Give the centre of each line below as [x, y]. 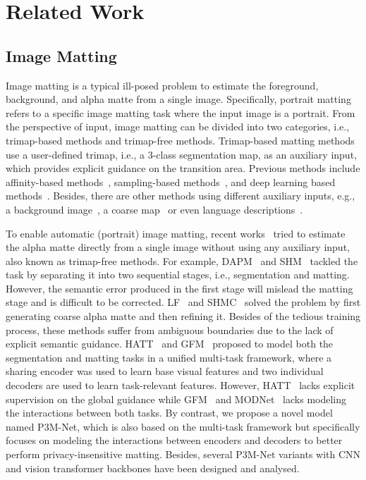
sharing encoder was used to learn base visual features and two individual [165, 371]
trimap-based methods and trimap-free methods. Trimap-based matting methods [180, 140]
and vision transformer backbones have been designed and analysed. [153, 468]
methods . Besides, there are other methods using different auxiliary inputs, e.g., [181, 196]
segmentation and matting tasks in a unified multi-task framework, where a [169, 357]
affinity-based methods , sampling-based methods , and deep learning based [171, 181]
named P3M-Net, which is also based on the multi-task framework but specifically [183, 426]
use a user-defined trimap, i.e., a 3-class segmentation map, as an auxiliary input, [181, 154]
